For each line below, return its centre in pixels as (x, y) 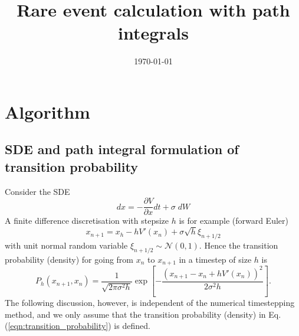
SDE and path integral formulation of (122, 149)
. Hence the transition (239, 245)
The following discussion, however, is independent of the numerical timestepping (150, 303)
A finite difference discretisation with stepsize (87, 221)
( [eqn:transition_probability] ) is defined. (78, 326)
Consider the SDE (37, 191)
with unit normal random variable (66, 245)
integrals (153, 33)
